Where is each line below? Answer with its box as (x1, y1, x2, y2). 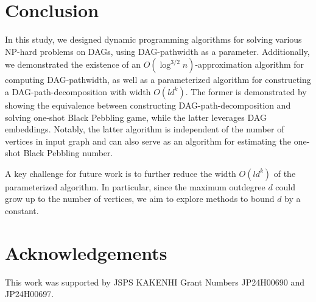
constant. (5, 204, 39, 217)
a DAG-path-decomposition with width (5, 85, 151, 98)
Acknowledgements (5, 240, 167, 265)
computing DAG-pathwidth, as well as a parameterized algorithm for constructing (5, 73, 311, 86)
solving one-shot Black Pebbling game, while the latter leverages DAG (5, 110, 267, 123)
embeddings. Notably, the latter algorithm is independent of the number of (5, 123, 284, 135)
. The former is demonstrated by (185, 85, 307, 98)
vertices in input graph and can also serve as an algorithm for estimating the (5, 134, 291, 147)
